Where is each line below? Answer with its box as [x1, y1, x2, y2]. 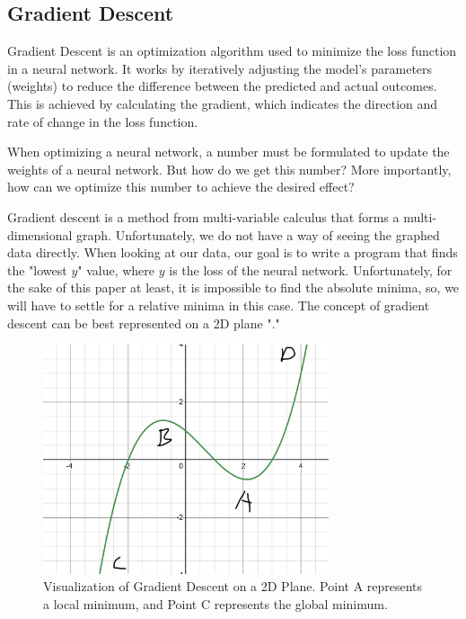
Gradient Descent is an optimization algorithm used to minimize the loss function [7, 41, 457, 60]
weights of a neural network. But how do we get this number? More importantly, [7, 159, 452, 178]
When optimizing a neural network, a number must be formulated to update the [7, 142, 450, 161]
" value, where [77, 260, 155, 279]
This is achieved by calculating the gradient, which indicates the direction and [7, 94, 438, 112]
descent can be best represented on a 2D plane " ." [7, 313, 280, 332]
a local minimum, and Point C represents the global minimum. [43, 594, 388, 613]
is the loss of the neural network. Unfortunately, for [169, 260, 453, 279]
